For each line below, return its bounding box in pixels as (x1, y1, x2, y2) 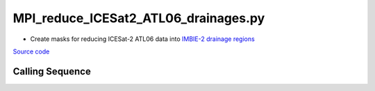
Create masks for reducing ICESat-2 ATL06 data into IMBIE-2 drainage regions (30, 35, 255, 43)
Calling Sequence (12, 65, 92, 77)
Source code (12, 47, 50, 56)
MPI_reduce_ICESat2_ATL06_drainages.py (12, 10, 265, 26)
